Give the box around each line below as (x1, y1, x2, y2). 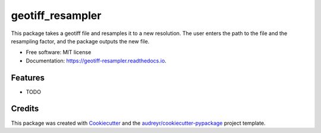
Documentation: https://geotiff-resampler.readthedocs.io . (26, 57, 166, 64)
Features (11, 72, 45, 83)
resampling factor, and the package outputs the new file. (11, 37, 150, 45)
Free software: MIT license (26, 49, 92, 56)
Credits (11, 104, 39, 114)
